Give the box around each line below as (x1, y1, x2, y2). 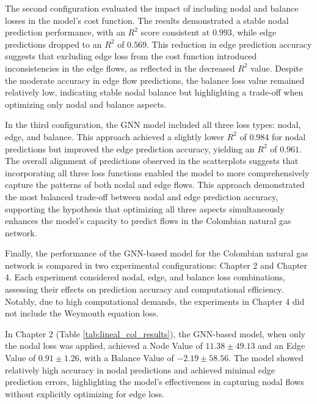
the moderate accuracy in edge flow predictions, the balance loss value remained (5, 73, 305, 86)
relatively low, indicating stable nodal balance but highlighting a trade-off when (5, 86, 304, 99)
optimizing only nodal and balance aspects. (5, 97, 167, 110)
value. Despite (250, 61, 304, 74)
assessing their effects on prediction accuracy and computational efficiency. (5, 283, 284, 296)
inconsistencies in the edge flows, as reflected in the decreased (5, 61, 235, 74)
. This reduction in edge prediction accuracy (146, 37, 312, 50)
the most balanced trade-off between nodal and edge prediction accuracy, (5, 190, 279, 203)
